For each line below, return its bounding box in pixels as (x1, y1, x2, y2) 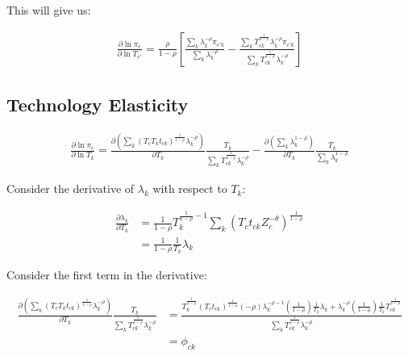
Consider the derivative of (6, 180, 135, 197)
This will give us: (6, 2, 91, 18)
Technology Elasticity (6, 92, 189, 117)
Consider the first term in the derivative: (6, 266, 207, 283)
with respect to (152, 180, 227, 197)
